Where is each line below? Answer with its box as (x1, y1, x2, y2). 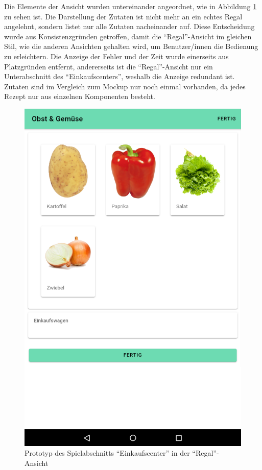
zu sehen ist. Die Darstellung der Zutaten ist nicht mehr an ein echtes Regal (4, 11, 243, 21)
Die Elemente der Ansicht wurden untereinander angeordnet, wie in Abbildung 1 (4, 1, 257, 11)
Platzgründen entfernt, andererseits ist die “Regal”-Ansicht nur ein (4, 61, 213, 71)
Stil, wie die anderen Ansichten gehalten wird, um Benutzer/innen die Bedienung (4, 41, 258, 52)
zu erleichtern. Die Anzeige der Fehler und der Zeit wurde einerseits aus (4, 51, 229, 61)
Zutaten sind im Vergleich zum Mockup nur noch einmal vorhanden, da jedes (4, 81, 246, 91)
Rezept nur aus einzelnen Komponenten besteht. (4, 91, 155, 102)
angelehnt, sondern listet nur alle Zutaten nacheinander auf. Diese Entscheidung (4, 21, 255, 32)
